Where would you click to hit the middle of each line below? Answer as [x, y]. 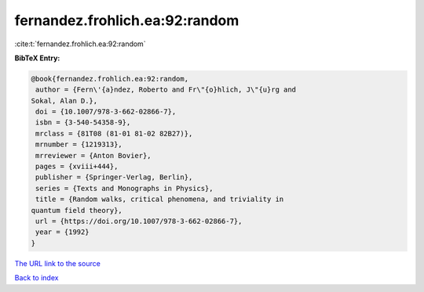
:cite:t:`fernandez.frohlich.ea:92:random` [80, 44]
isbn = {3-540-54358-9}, [83, 123]
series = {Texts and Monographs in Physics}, [124, 188]
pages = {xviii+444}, [77, 167]
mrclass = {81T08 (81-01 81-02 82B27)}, [114, 133]
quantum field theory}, [77, 210]
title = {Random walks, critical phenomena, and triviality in [160, 199]
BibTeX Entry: [37, 58]
